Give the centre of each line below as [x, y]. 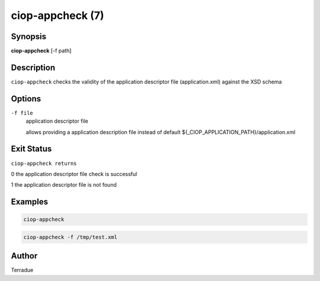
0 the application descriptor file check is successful [74, 174]
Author [24, 256]
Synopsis [29, 36]
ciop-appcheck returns [44, 163]
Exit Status [31, 149]
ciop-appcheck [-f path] [41, 51]
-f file [22, 113]
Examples [30, 202]
